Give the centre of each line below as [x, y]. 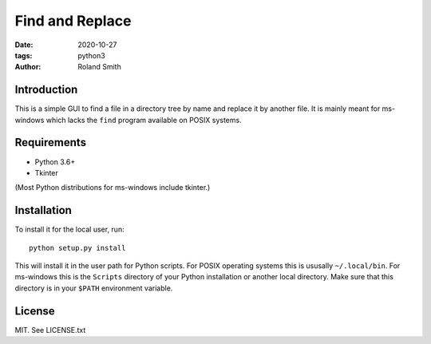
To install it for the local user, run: [69, 229]
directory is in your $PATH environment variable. [94, 288]
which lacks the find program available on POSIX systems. [144, 120]
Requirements [51, 142]
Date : [24, 45]
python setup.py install [77, 248]
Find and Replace [73, 21]
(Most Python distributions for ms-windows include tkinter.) [113, 188]
